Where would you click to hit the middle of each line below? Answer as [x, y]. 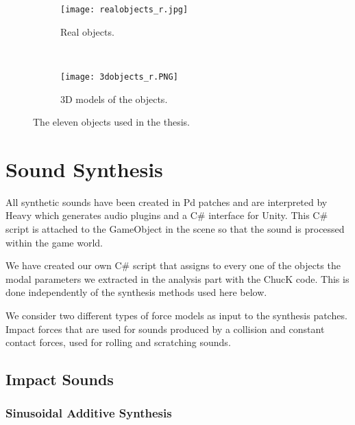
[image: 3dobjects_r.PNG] [119, 77]
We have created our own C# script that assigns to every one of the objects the [173, 265]
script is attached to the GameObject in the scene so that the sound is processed [175, 229]
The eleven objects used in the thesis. [111, 122]
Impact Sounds [60, 379]
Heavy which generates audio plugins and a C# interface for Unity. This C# [167, 215]
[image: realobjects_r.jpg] [124, 10]
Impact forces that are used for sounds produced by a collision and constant [165, 329]
